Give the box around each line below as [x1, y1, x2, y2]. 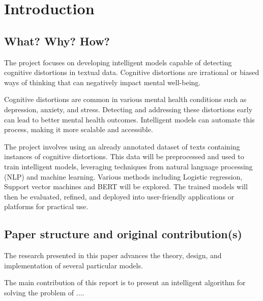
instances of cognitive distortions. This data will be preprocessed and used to [4, 151, 244, 162]
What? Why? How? [4, 33, 110, 48]
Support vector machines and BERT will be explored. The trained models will [4, 181, 248, 192]
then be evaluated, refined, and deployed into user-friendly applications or [4, 191, 235, 202]
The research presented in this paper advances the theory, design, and [4, 250, 222, 261]
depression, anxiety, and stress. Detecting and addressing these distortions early [4, 104, 253, 114]
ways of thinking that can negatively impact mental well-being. [4, 77, 201, 87]
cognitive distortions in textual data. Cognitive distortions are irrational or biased [4, 67, 259, 78]
